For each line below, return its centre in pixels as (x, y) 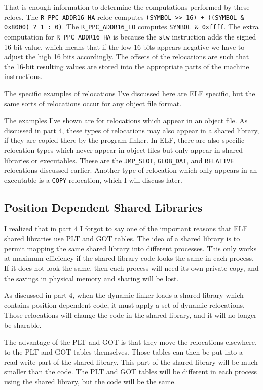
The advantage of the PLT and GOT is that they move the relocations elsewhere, (130, 342)
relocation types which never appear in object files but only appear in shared (124, 150)
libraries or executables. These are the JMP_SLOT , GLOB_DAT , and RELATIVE (119, 160)
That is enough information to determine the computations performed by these (127, 7)
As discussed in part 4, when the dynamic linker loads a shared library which (124, 295)
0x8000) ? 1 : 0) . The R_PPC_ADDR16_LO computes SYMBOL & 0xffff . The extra (131, 27)
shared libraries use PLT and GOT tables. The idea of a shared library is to (122, 238)
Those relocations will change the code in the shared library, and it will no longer (130, 315)
